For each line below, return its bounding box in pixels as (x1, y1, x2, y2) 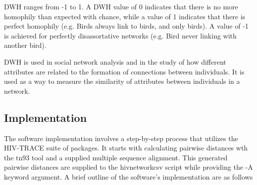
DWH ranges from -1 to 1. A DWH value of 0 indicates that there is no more (4, 1, 238, 11)
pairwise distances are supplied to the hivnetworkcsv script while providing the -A (4, 162, 253, 172)
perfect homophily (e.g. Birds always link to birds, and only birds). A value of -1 (4, 21, 249, 31)
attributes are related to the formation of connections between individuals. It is (4, 66, 245, 76)
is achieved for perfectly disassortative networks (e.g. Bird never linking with (4, 30, 237, 40)
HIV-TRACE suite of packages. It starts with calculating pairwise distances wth (4, 143, 248, 153)
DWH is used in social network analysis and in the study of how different (4, 56, 226, 67)
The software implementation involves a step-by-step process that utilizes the (4, 133, 238, 143)
